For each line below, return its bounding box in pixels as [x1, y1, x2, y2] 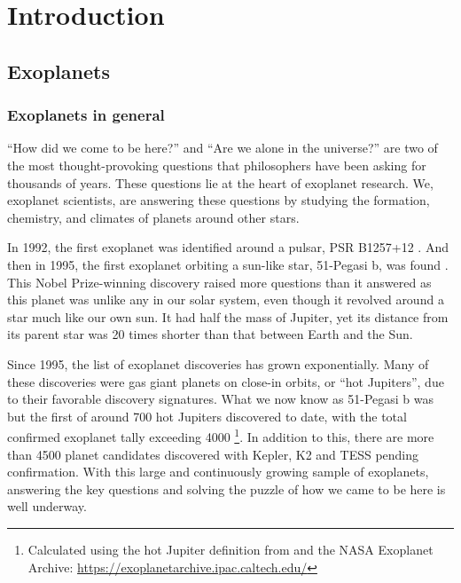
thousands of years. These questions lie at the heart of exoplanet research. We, [7, 173, 434, 192]
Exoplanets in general [7, 104, 165, 126]
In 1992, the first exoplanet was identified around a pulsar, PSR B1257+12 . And [7, 238, 449, 256]
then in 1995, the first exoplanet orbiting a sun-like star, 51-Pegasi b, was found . [7, 255, 449, 273]
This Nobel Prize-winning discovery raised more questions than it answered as [7, 272, 432, 291]
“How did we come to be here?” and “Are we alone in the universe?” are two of [7, 138, 438, 157]
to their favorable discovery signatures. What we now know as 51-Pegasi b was [7, 390, 434, 408]
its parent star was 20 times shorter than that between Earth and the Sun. [7, 325, 413, 343]
